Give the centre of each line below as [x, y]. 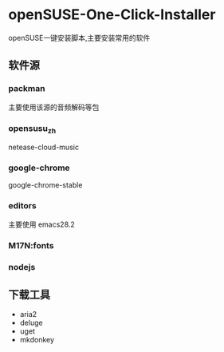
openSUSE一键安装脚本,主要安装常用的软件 [79, 38]
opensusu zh [32, 129]
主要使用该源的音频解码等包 [54, 107]
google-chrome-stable [45, 185]
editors [23, 206]
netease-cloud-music [44, 147]
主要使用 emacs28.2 [42, 224]
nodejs [22, 267]
